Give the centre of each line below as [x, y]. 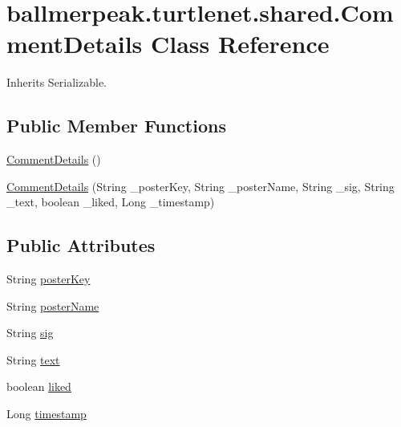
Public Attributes [81, 245]
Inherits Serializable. [57, 82]
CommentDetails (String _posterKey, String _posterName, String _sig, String [200, 186]
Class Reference [240, 44]
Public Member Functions [116, 126]
